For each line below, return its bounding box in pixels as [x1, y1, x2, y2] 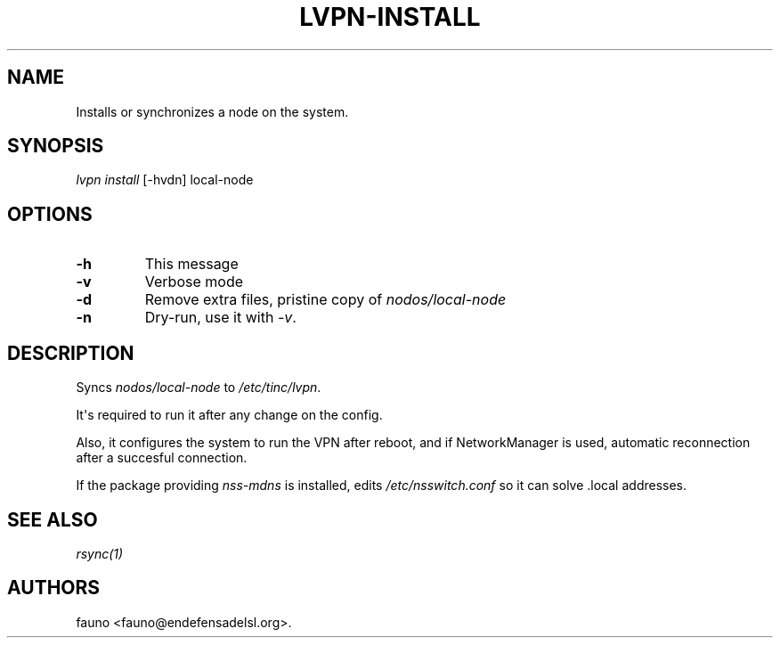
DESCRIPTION [7, 341, 134, 364]
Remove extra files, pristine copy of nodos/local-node [144, 290, 507, 309]
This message [144, 255, 239, 274]
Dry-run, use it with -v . [144, 308, 297, 327]
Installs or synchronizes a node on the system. [76, 103, 349, 119]
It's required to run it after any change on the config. [76, 407, 383, 423]
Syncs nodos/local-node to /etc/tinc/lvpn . [76, 380, 321, 396]
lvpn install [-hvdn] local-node [76, 172, 254, 188]
